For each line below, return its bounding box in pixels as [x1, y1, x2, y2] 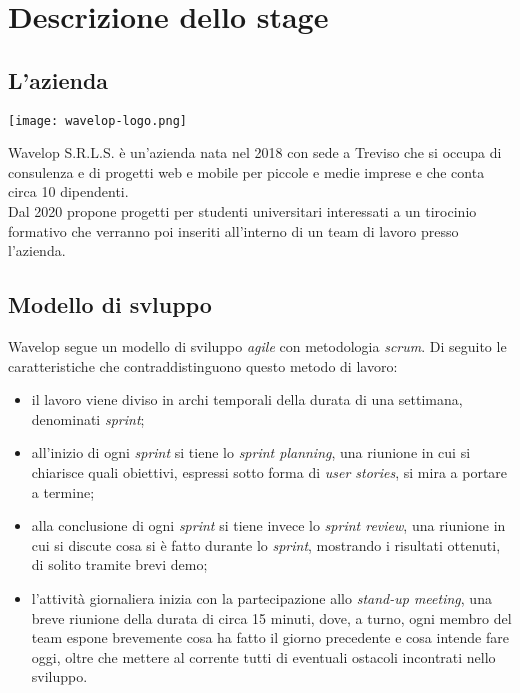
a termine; [31, 481, 95, 502]
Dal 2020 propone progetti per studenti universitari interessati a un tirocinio [8, 201, 477, 222]
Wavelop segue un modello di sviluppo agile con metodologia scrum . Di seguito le [8, 336, 507, 356]
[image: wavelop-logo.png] [8, 113, 187, 128]
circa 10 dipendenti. [8, 181, 129, 202]
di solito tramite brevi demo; [31, 554, 208, 575]
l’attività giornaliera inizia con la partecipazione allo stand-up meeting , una [31, 587, 492, 608]
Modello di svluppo [8, 289, 212, 320]
